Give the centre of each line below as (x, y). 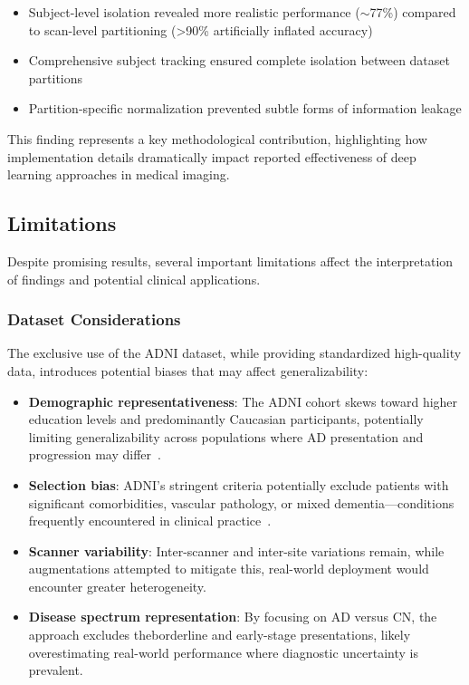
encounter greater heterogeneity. (117, 586)
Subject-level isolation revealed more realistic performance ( (194, 12)
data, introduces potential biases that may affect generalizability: (188, 370)
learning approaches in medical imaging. (119, 174)
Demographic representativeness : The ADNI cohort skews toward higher (243, 401)
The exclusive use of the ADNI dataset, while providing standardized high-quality (234, 353)
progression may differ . (95, 454)
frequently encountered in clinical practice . (150, 521)
